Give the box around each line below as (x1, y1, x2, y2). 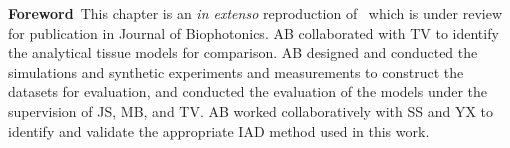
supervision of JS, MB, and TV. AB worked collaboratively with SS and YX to (8, 100, 494, 121)
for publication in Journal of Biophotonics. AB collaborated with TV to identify (8, 22, 499, 43)
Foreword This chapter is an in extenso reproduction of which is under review (8, 3, 503, 23)
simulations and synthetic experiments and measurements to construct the (8, 61, 464, 82)
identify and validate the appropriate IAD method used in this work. (8, 120, 430, 141)
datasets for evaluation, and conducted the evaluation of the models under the (8, 81, 488, 102)
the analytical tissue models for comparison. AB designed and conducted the (8, 42, 478, 63)
